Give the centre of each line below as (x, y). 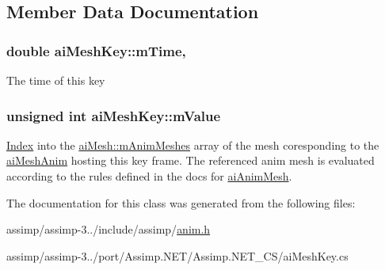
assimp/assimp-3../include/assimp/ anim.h (109, 229)
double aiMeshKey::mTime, (96, 50)
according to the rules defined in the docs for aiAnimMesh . (149, 176)
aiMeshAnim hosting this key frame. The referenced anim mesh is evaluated (191, 160)
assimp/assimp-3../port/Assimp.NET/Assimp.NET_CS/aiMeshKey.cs (177, 255)
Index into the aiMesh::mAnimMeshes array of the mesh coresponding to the (193, 145)
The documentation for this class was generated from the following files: (181, 202)
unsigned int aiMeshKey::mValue (114, 115)
